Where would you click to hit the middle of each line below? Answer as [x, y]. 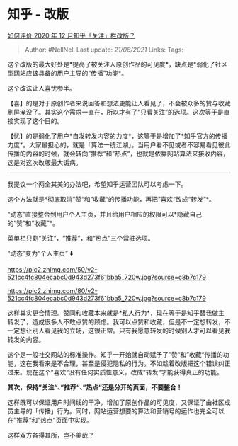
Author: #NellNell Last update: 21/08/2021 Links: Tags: [104, 50]
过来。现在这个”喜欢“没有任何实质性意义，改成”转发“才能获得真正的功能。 [115, 372]
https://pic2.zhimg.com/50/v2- [52, 269]
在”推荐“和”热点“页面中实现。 [50, 420]
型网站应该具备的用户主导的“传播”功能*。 [68, 73]
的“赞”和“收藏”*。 [33, 223]
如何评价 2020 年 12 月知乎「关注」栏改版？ [72, 35]
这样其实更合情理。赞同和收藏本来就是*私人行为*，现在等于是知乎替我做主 [116, 313]
